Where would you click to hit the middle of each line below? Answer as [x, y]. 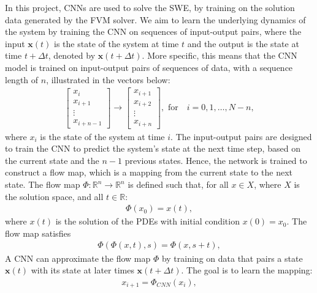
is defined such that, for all [178, 184]
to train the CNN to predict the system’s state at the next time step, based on [153, 148]
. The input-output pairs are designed [241, 136]
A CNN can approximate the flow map [78, 258]
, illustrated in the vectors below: [108, 79]
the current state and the [52, 160]
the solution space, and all [54, 196]
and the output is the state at [243, 43]
